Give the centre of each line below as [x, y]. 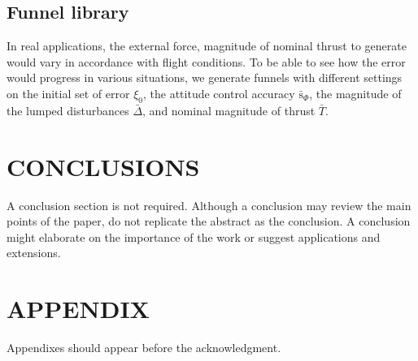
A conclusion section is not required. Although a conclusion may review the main [209, 205]
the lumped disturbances [68, 110]
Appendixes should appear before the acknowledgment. [144, 347]
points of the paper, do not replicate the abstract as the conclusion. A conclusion [209, 221]
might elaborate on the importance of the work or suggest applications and [194, 236]
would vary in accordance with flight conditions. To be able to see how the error [206, 61]
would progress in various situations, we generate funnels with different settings [205, 77]
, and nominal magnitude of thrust [229, 110]
